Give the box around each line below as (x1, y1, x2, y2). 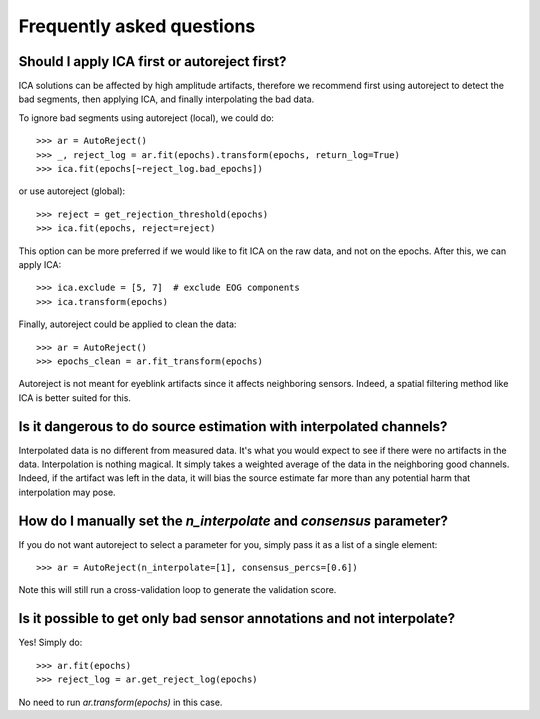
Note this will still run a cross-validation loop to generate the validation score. (18, 584, 337, 596)
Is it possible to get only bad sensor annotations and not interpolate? (18, 610, 455, 627)
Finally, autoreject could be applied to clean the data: (18, 318, 237, 330)
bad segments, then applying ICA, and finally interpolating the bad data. (18, 93, 315, 105)
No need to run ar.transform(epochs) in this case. (18, 696, 223, 708)
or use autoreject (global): (18, 185, 126, 197)
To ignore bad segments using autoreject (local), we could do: (18, 111, 275, 124)
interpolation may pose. (18, 486, 116, 498)
